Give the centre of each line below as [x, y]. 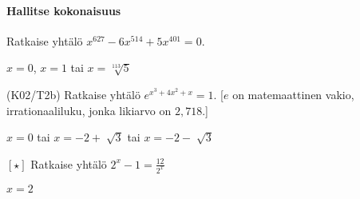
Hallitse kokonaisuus [64, 10]
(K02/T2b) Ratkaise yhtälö [73, 94]
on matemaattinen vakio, [293, 94]
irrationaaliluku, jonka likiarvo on [89, 110]
